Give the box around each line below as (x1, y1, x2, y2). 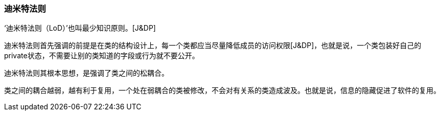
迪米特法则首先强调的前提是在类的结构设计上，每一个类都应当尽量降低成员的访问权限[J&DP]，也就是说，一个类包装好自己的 (4, 41, 422, 50)
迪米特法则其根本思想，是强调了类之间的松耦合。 (4, 68, 169, 78)
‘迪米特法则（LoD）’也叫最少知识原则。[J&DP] (4, 24, 156, 33)
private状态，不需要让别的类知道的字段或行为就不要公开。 (4, 51, 199, 60)
